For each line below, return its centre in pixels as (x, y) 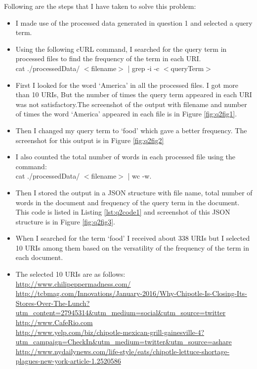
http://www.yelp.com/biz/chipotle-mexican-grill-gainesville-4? (110, 332)
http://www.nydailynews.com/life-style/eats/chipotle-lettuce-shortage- (123, 351)
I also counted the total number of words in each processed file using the (125, 157)
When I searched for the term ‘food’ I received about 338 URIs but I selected (133, 238)
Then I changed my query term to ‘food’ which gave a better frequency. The (131, 130)
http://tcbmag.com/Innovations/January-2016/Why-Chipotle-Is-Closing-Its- (131, 293)
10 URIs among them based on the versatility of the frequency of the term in (132, 247)
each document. (39, 257)
